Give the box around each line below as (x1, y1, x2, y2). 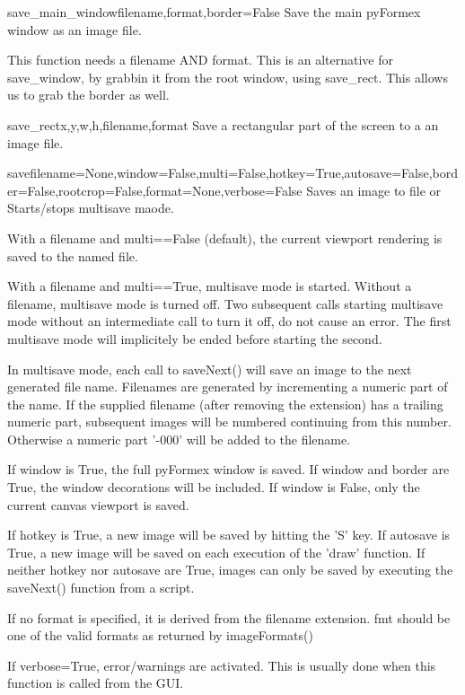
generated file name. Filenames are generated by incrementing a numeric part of (7, 377, 448, 396)
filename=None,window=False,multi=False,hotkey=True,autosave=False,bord (30, 163, 458, 182)
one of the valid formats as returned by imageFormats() (7, 626, 313, 645)
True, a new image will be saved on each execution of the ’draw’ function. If (7, 542, 426, 561)
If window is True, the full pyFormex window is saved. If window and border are (7, 460, 450, 479)
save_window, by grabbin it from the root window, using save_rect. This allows (7, 67, 448, 86)
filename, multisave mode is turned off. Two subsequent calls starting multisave (7, 294, 443, 312)
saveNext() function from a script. (7, 578, 195, 597)
